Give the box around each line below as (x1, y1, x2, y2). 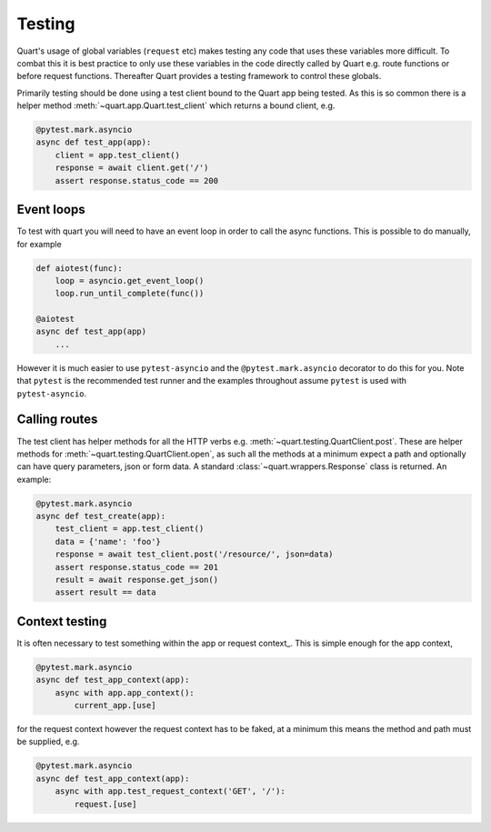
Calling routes (16, 412, 98, 427)
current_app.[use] (74, 700, 156, 711)
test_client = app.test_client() (55, 524, 205, 534)
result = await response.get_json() (55, 575, 218, 586)
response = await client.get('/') (55, 163, 209, 173)
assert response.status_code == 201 (55, 562, 218, 572)
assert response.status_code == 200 (55, 175, 218, 185)
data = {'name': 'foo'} (55, 536, 161, 546)
